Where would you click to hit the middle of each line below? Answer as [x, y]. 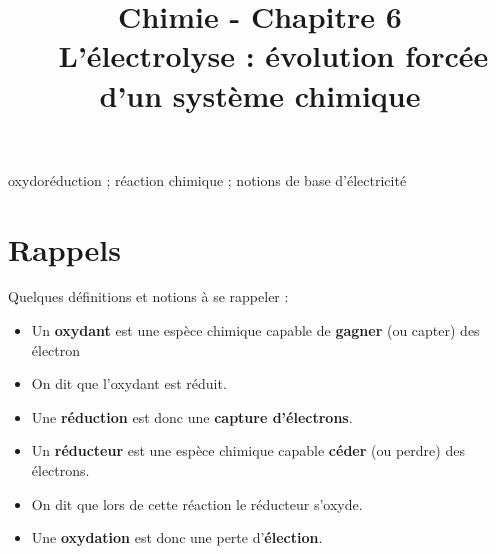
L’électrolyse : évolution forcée [273, 55]
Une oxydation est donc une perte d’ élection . [177, 537]
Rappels [64, 248]
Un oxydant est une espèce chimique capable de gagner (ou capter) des [255, 330]
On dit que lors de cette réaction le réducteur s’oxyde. [197, 503]
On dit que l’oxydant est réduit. [129, 383]
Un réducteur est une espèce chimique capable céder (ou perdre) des [248, 450]
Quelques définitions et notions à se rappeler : [148, 296]
